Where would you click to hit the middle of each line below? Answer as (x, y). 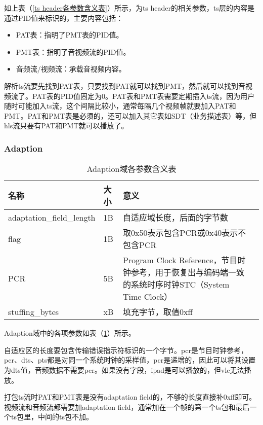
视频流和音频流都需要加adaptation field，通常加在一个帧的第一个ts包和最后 (127, 406)
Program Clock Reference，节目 (180, 260)
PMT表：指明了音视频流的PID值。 (73, 51)
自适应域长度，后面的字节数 (176, 218)
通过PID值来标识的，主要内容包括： (64, 17)
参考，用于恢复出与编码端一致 (188, 272)
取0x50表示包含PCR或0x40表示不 (185, 233)
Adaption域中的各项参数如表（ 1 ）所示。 (70, 333)
